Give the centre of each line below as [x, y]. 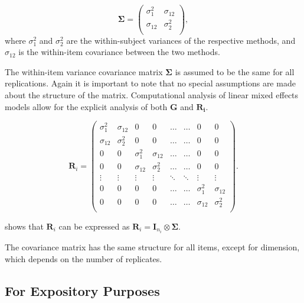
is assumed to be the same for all [235, 71]
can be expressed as [94, 226]
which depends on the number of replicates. [84, 258]
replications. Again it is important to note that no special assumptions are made [150, 83]
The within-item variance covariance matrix [84, 71]
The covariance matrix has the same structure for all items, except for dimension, [152, 247]
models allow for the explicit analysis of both [86, 106]
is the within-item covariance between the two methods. [119, 52]
